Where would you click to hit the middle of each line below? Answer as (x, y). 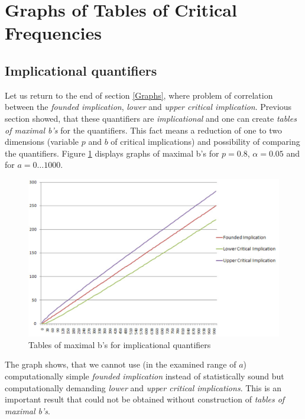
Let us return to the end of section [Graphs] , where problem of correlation (139, 95)
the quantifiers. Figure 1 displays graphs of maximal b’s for (112, 153)
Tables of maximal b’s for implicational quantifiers (120, 344)
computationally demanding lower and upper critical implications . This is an (143, 387)
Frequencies (53, 33)
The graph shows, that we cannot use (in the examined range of (121, 364)
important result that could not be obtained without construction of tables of (145, 399)
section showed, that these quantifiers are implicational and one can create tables (151, 118)
